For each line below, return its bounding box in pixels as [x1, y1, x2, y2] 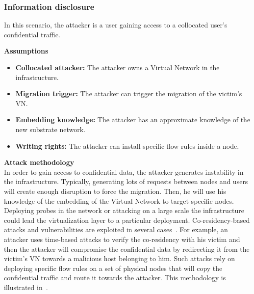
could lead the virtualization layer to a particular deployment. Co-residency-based [4, 214, 250, 225]
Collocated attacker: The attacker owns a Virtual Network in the [15, 62, 220, 72]
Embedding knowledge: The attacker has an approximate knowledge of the [15, 114, 251, 125]
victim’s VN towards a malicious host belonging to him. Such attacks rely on [4, 253, 235, 264]
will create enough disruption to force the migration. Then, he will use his [4, 186, 226, 196]
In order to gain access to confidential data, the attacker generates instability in [4, 166, 244, 177]
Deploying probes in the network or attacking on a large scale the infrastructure [4, 205, 244, 215]
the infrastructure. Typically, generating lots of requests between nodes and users [4, 176, 248, 187]
